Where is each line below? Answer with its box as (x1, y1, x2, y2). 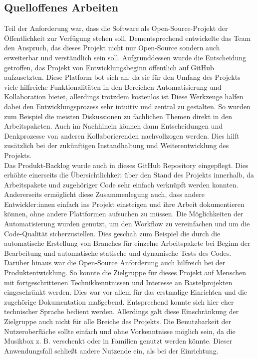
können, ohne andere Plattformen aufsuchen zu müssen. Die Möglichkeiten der (4, 208, 244, 219)
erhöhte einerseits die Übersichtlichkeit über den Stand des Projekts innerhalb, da (4, 170, 254, 180)
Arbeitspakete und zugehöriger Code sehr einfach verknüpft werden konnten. (4, 179, 239, 189)
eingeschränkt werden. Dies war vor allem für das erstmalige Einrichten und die (4, 287, 248, 297)
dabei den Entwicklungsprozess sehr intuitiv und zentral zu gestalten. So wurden (4, 101, 251, 111)
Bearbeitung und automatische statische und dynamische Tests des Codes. (4, 247, 232, 258)
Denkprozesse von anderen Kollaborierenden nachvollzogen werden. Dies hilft (4, 130, 240, 141)
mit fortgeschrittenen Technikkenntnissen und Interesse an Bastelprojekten (4, 277, 233, 287)
